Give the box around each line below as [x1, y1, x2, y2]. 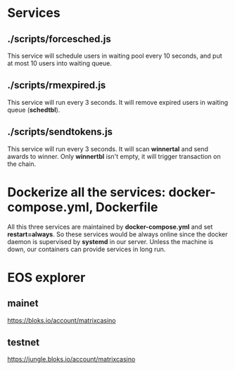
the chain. [7, 160, 37, 168]
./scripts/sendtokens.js [7, 126, 113, 138]
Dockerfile [95, 199, 158, 215]
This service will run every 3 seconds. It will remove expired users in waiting [7, 98, 229, 106]
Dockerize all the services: [7, 184, 166, 200]
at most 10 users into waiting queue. [7, 59, 113, 68]
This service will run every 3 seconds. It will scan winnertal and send [7, 144, 209, 153]
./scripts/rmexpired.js [7, 79, 106, 91]
